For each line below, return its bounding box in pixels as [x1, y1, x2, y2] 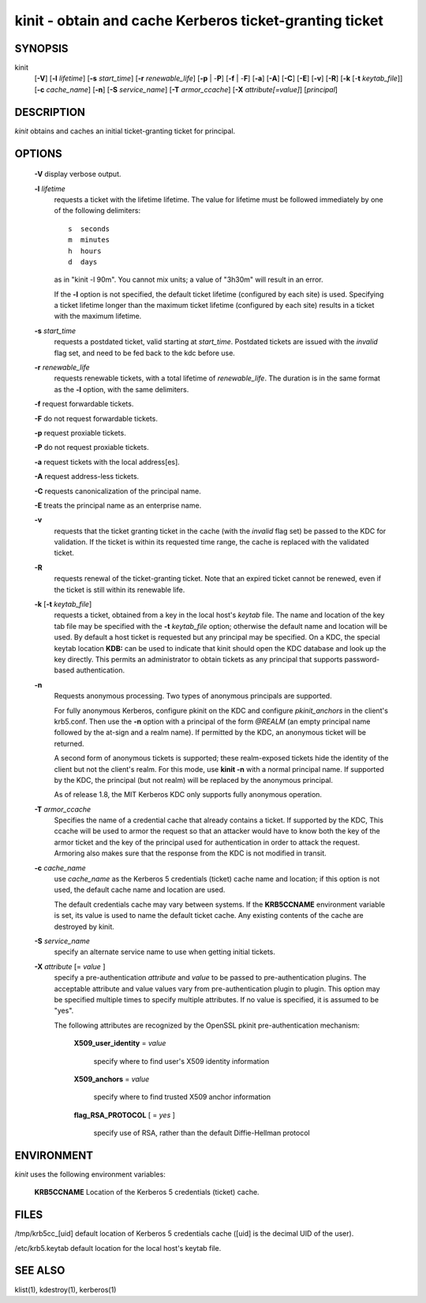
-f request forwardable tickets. [34, 399, 134, 409]
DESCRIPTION [14, 105, 86, 118]
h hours [68, 246, 102, 256]
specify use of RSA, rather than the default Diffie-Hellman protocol [93, 1129, 311, 1138]
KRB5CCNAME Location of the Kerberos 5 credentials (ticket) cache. [34, 1188, 260, 1197]
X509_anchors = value [73, 1074, 150, 1084]
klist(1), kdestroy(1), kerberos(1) [14, 1285, 117, 1294]
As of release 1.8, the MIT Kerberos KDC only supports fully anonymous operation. [54, 790, 323, 799]
